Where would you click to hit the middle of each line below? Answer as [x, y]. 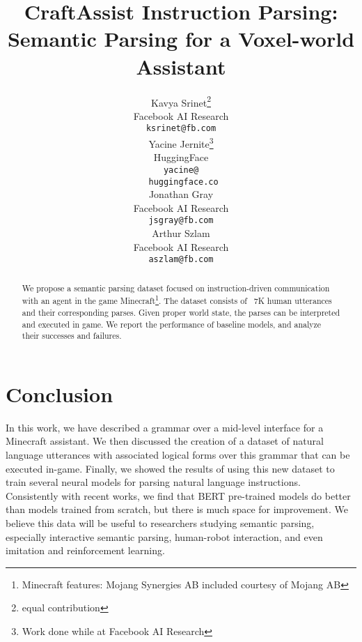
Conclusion [60, 393]
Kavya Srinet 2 [181, 101]
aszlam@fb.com [181, 260]
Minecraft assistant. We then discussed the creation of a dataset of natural [165, 441]
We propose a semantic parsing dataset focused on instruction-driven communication [176, 288]
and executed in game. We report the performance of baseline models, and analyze [172, 324]
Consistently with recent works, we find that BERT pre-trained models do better [178, 495]
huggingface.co [183, 182]
